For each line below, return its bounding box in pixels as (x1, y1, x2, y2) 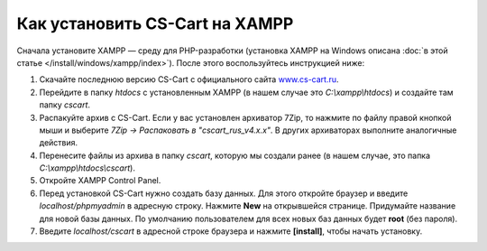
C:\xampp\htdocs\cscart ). (39, 163, 135, 173)
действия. (39, 137, 78, 148)
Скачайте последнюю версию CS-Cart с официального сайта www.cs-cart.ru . (39, 74, 339, 85)
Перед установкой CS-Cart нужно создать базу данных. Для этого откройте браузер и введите (39, 188, 409, 199)
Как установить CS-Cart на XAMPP (16, 14, 294, 33)
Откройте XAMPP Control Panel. (39, 175, 161, 186)
